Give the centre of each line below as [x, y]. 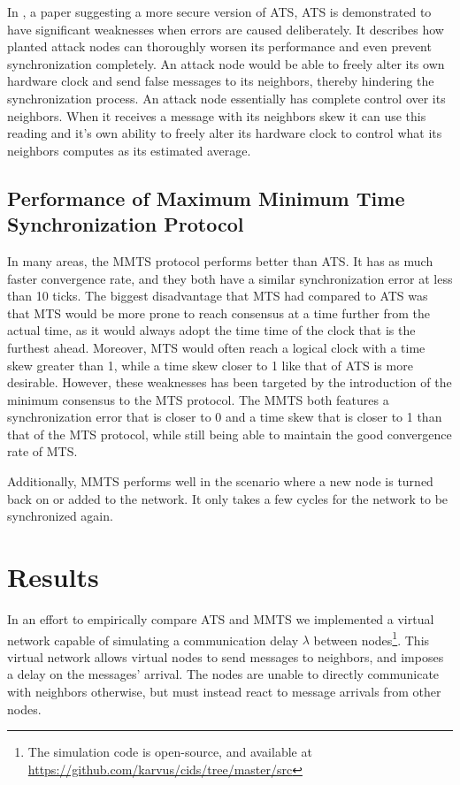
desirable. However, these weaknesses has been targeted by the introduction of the [230, 382]
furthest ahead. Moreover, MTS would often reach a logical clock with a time [216, 347]
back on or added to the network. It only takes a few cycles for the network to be [228, 498]
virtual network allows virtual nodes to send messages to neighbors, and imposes [226, 656]
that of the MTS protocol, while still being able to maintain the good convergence [230, 434]
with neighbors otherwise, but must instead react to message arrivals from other [224, 691]
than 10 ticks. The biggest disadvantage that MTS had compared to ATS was [218, 296]
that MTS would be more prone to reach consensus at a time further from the [219, 312]
